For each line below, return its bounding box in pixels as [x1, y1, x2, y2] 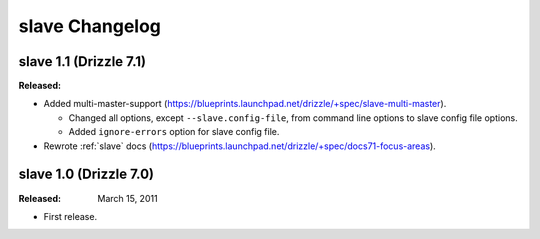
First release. [43, 210, 98, 222]
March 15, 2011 [97, 192, 159, 204]
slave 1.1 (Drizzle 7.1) [18, 53, 147, 70]
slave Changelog [18, 15, 162, 37]
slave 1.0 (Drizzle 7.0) [18, 166, 155, 183]
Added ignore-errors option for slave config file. [68, 126, 280, 138]
